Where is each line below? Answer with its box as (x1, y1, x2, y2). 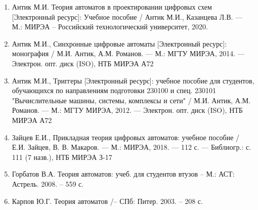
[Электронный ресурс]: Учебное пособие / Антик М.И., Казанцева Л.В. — (12, 11, 243, 22)
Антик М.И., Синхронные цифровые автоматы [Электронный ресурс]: (12, 38, 227, 49)
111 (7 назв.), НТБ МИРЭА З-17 (12, 151, 112, 162)
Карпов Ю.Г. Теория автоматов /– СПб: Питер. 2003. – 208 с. (12, 195, 203, 206)
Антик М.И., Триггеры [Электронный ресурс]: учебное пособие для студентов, (12, 75, 254, 86)
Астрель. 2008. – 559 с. (12, 178, 84, 189)
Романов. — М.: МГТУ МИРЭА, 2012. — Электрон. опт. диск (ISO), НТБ (12, 105, 243, 115)
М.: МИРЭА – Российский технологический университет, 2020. (12, 21, 208, 32)
